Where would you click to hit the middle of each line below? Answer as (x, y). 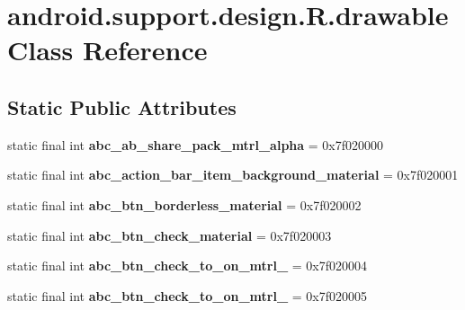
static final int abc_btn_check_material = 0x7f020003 (170, 235)
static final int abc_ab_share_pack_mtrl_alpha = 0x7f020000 (196, 144)
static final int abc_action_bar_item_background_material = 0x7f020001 (233, 175)
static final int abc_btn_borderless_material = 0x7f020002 (184, 204)
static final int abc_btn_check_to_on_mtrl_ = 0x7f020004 (187, 266)
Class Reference (107, 50)
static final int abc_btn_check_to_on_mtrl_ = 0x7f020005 (187, 295)
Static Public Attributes (122, 106)
